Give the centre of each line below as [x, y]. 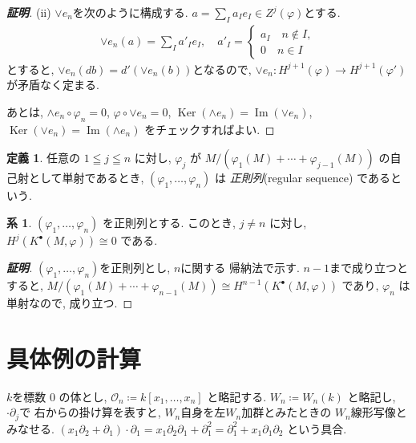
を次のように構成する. [130, 12]
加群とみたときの [287, 412]
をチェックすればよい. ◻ [210, 129]
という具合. [317, 428]
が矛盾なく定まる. [53, 85]
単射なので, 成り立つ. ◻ [70, 303]
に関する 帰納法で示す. [240, 267]
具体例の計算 [74, 358]
